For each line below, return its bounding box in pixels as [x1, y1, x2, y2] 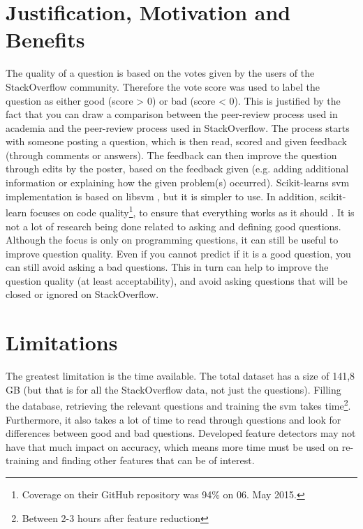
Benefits [6, 25, 85, 54]
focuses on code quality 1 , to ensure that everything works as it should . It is [30, 203, 355, 219]
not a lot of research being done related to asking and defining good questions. [6, 218, 341, 233]
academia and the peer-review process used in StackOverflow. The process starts [6, 120, 350, 135]
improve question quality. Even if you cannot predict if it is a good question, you [6, 246, 351, 260]
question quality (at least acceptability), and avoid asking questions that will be [6, 273, 348, 288]
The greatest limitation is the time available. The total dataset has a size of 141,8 [6, 368, 355, 383]
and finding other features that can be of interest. [42, 453, 255, 468]
